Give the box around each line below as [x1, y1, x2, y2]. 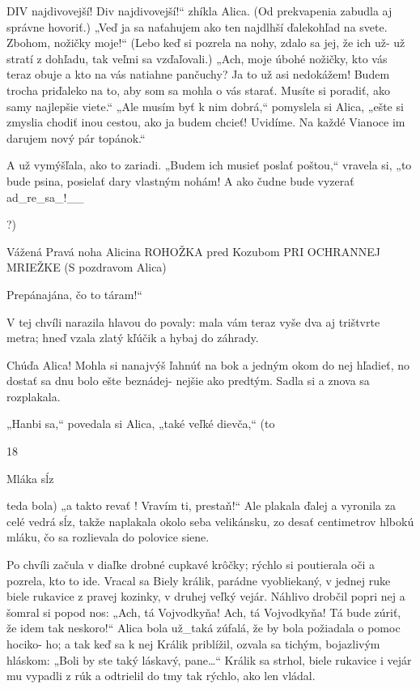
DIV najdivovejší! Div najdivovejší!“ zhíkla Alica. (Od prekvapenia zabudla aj [6, 2, 392, 19]
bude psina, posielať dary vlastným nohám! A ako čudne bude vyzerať [6, 172, 354, 189]
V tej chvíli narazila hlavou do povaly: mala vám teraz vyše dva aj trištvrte [6, 313, 380, 330]
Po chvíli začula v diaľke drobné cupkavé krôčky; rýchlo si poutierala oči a [6, 556, 375, 573]
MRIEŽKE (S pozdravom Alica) [6, 259, 167, 276]
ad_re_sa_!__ [6, 188, 84, 205]
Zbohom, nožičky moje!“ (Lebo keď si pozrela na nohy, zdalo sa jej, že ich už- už [6, 34, 405, 51]
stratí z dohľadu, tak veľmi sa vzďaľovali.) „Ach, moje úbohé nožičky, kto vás [6, 49, 388, 66]
